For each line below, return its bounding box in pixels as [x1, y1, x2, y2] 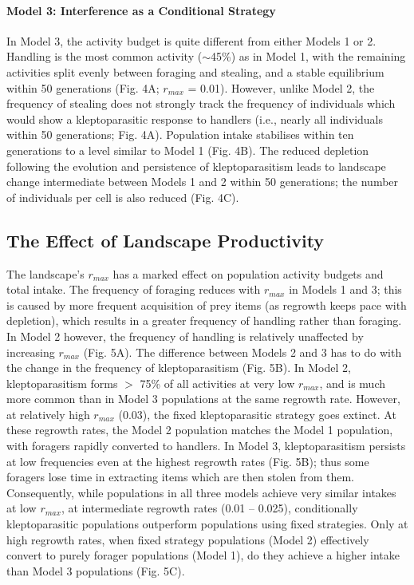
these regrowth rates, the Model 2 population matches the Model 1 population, [6, 421, 393, 438]
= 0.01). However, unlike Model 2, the [187, 79, 375, 96]
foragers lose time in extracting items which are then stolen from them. [6, 468, 355, 485]
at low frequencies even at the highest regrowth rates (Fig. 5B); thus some [6, 453, 369, 469]
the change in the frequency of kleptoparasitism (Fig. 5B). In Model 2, [6, 359, 351, 376]
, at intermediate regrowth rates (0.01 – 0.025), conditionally [61, 500, 358, 516]
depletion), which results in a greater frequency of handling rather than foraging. [6, 312, 402, 329]
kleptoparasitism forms [6, 374, 118, 391]
